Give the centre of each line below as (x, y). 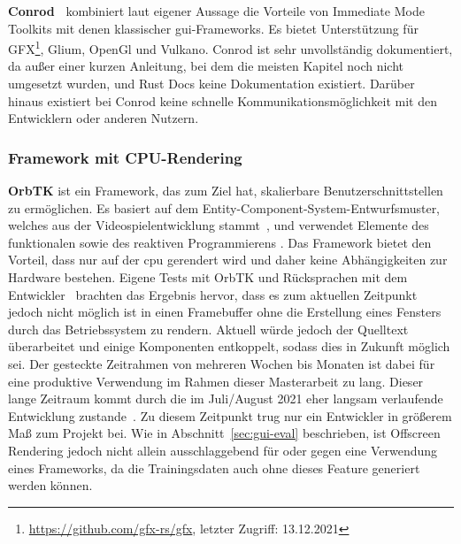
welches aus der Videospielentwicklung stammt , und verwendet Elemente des (219, 225)
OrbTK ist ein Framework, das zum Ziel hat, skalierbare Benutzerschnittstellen (226, 191)
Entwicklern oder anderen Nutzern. (104, 118)
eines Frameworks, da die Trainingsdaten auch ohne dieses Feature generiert (214, 467)
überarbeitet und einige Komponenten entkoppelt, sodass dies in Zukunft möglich (229, 346)
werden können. (50, 485)
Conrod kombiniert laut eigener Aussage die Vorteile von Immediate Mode (216, 11)
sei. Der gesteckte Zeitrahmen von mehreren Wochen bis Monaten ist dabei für (222, 363)
